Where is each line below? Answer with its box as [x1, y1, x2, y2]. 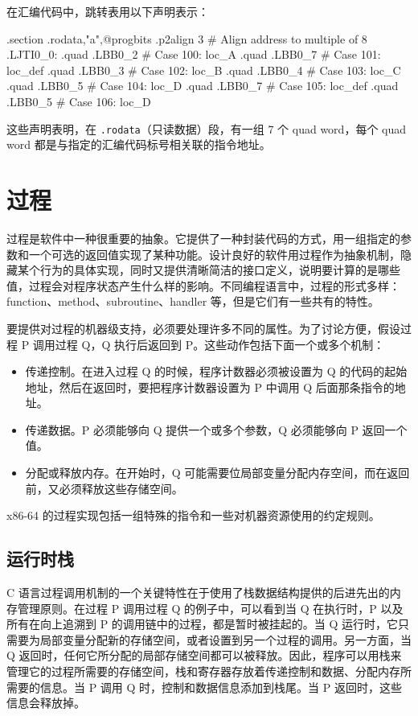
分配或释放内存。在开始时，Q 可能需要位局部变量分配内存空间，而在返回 [25, 464, 410, 481]
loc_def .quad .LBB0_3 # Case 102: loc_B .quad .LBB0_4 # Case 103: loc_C [6, 61, 401, 78]
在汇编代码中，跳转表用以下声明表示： [6, 3, 209, 19]
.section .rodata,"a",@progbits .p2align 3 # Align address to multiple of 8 [6, 30, 367, 47]
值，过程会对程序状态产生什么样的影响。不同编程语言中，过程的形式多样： [6, 277, 400, 294]
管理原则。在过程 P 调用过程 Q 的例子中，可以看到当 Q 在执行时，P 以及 [17, 599, 404, 616]
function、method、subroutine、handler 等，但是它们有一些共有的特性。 [6, 293, 379, 310]
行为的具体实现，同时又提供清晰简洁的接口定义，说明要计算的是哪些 [39, 261, 400, 278]
